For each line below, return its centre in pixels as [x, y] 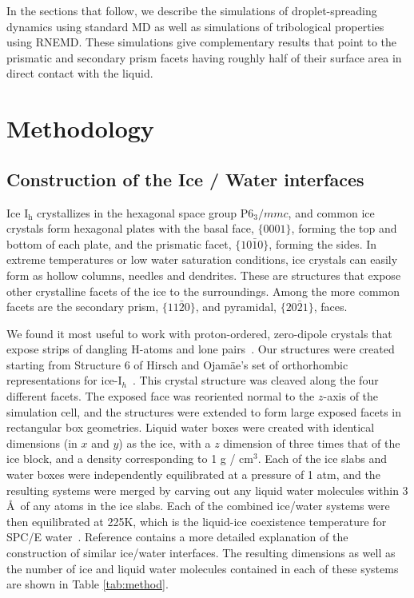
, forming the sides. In [323, 243]
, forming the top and [344, 228]
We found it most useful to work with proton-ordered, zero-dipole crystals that [199, 333]
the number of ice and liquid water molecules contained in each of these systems [203, 568]
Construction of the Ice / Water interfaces [185, 179]
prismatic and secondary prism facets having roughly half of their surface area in [204, 57]
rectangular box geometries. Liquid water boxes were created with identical [191, 427]
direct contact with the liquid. [80, 73]
